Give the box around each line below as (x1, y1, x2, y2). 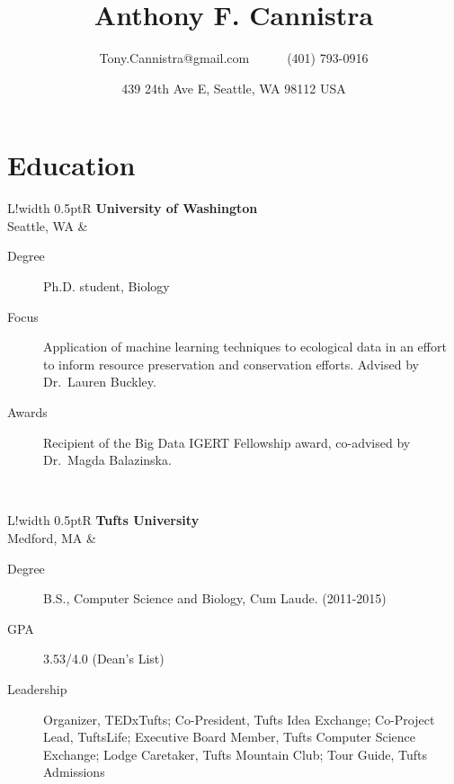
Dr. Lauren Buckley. (43, 372, 156, 391)
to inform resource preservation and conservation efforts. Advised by (43, 354, 419, 373)
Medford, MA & (7, 528, 96, 547)
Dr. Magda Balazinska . (43, 450, 172, 469)
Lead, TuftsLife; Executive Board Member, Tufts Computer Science (43, 727, 416, 746)
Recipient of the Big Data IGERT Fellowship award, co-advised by (43, 432, 411, 451)
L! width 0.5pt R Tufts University (7, 511, 200, 530)
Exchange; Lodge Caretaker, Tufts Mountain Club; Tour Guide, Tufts (43, 744, 428, 763)
